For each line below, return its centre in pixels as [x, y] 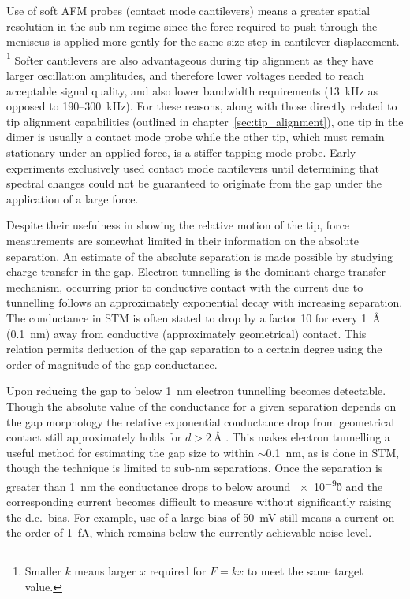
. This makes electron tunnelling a [308, 437]
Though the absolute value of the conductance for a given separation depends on [201, 406]
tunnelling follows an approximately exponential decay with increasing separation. [205, 302]
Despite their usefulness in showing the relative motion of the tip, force [178, 225]
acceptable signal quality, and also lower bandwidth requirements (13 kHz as [192, 90]
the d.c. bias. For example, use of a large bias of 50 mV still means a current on [201, 517]
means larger [105, 570]
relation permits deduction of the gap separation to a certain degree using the [194, 349]
